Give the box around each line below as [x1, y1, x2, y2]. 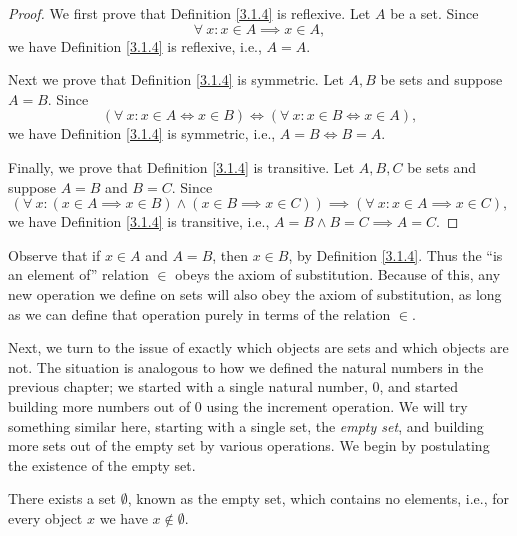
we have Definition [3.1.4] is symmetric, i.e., [8, 123, 276, 144]
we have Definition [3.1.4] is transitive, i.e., [8, 211, 270, 232]
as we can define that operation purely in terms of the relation [8, 303, 391, 324]
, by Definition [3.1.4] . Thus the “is [288, 244, 503, 265]
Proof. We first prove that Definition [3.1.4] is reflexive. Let [8, 3, 371, 23]
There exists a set [8, 488, 116, 509]
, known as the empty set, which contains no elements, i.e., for [127, 488, 510, 509]
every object [8, 507, 83, 528]
